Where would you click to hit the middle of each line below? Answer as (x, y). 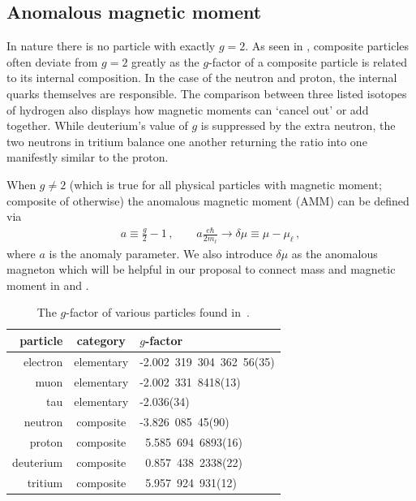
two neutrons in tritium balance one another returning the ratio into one (187, 141)
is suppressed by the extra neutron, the (298, 125)
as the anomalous (335, 253)
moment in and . (48, 285)
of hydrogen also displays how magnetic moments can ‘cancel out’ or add (188, 109)
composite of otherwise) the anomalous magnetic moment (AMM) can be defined (208, 200)
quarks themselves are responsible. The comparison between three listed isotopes (207, 93)
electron (43, 361)
